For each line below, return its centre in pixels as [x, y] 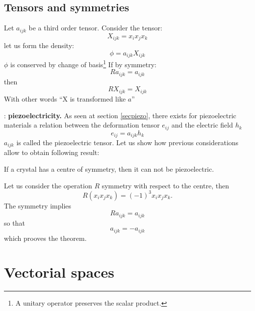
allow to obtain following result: [52, 152]
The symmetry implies [38, 205]
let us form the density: [39, 45]
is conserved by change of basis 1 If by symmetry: [83, 64]
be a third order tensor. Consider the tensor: [95, 28]
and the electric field [202, 125]
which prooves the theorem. [45, 238]
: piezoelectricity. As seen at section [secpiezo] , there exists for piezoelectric [120, 115]
